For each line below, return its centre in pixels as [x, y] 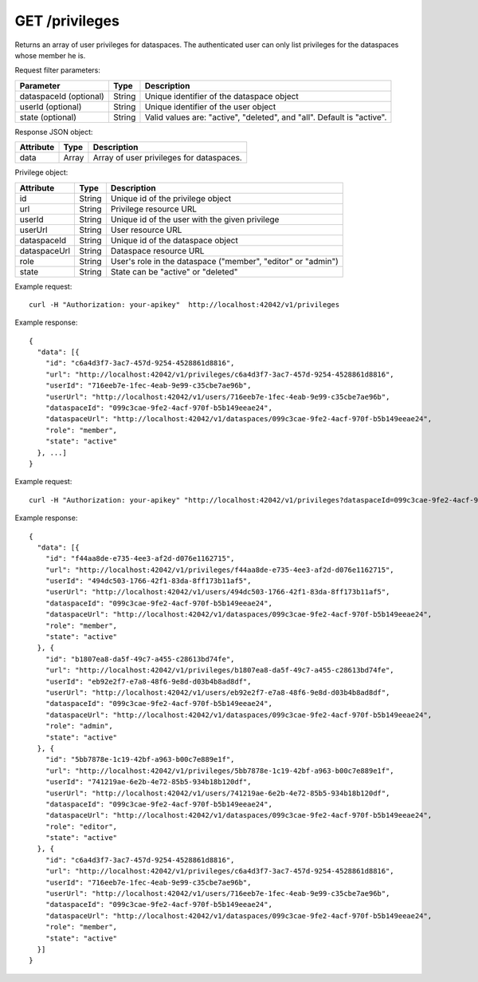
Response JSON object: [54, 132]
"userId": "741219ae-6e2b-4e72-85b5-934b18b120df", [148, 782]
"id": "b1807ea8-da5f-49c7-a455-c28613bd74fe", [140, 659]
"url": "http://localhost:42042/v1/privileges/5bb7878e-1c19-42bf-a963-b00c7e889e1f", [219, 771]
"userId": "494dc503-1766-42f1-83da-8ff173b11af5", [148, 581]
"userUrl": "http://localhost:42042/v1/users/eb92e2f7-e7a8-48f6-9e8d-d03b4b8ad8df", [217, 693]
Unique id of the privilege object [171, 198]
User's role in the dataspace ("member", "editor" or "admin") [224, 261]
